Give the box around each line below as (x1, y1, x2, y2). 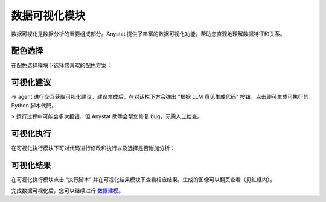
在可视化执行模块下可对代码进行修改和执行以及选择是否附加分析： (11, 145, 175, 152)
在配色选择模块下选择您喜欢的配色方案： (11, 62, 112, 69)
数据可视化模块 (11, 9, 86, 22)
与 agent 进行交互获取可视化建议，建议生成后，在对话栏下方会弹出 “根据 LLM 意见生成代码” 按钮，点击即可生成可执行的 (11, 93, 309, 101)
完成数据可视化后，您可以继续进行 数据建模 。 (11, 187, 124, 194)
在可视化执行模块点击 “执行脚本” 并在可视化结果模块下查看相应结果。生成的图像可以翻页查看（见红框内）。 (11, 175, 276, 183)
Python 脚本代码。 (11, 101, 57, 109)
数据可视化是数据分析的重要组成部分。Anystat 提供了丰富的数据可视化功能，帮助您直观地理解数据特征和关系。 (11, 30, 286, 37)
